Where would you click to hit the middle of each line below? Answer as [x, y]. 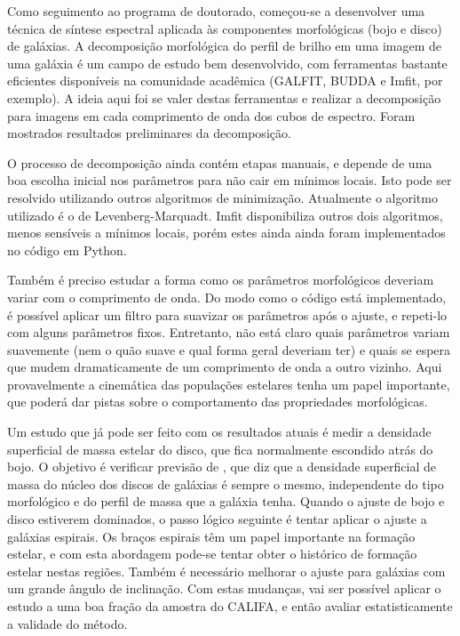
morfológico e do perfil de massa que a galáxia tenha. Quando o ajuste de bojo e [226, 501]
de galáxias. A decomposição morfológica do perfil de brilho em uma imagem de [225, 46]
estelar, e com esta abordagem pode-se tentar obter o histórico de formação [212, 554]
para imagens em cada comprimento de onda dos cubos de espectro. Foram [211, 115]
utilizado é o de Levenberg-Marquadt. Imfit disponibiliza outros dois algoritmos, [225, 215]
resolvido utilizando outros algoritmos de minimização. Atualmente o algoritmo [222, 197]
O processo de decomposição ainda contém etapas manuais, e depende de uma [220, 162]
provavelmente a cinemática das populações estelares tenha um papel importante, [229, 384]
